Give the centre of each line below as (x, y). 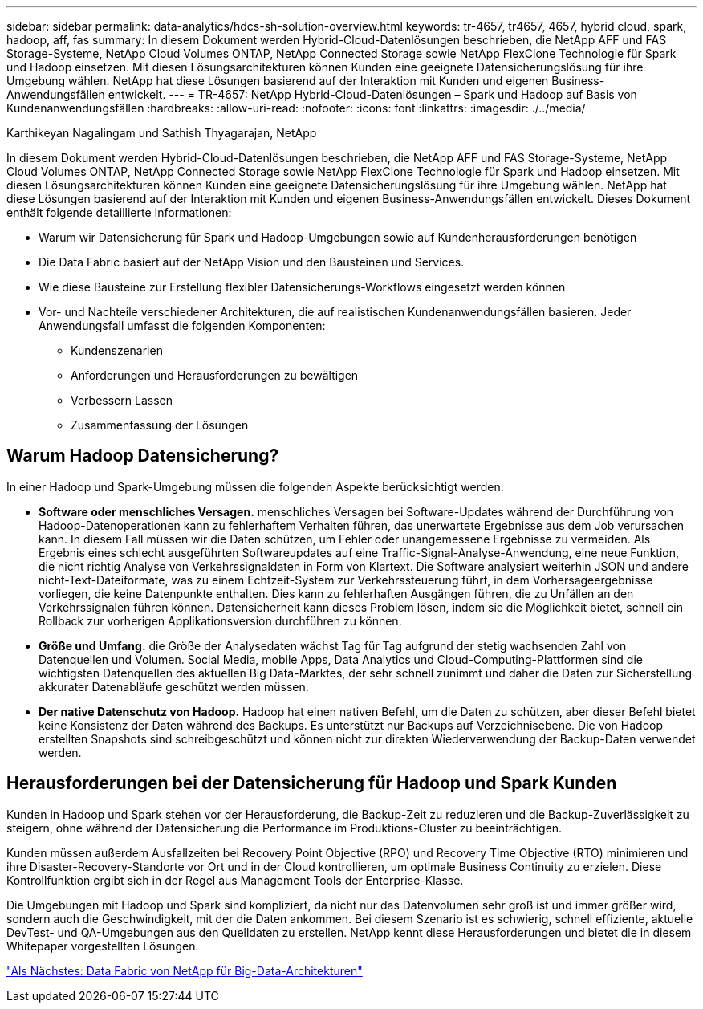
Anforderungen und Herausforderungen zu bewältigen (215, 375)
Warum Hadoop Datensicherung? (143, 456)
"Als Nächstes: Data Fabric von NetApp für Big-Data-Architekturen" (185, 970)
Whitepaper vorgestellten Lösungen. (103, 946)
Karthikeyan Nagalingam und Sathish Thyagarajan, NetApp (162, 133)
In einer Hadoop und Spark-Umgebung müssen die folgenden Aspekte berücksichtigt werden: (255, 486)
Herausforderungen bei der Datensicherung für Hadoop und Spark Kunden (312, 783)
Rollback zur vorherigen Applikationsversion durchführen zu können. (220, 620)
